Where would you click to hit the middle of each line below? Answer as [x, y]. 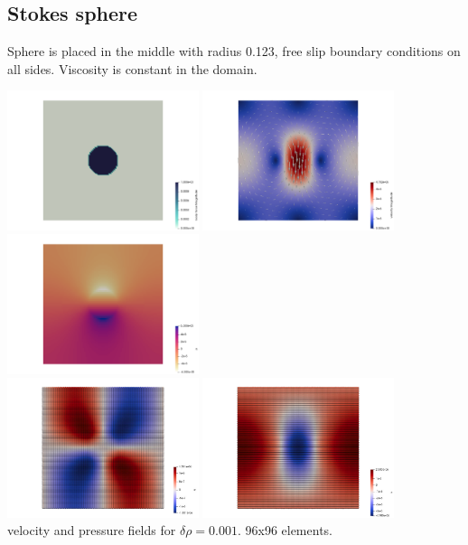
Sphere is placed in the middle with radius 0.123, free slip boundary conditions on [234, 51]
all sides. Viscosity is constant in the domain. [132, 68]
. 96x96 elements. [285, 530]
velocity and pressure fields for [92, 530]
